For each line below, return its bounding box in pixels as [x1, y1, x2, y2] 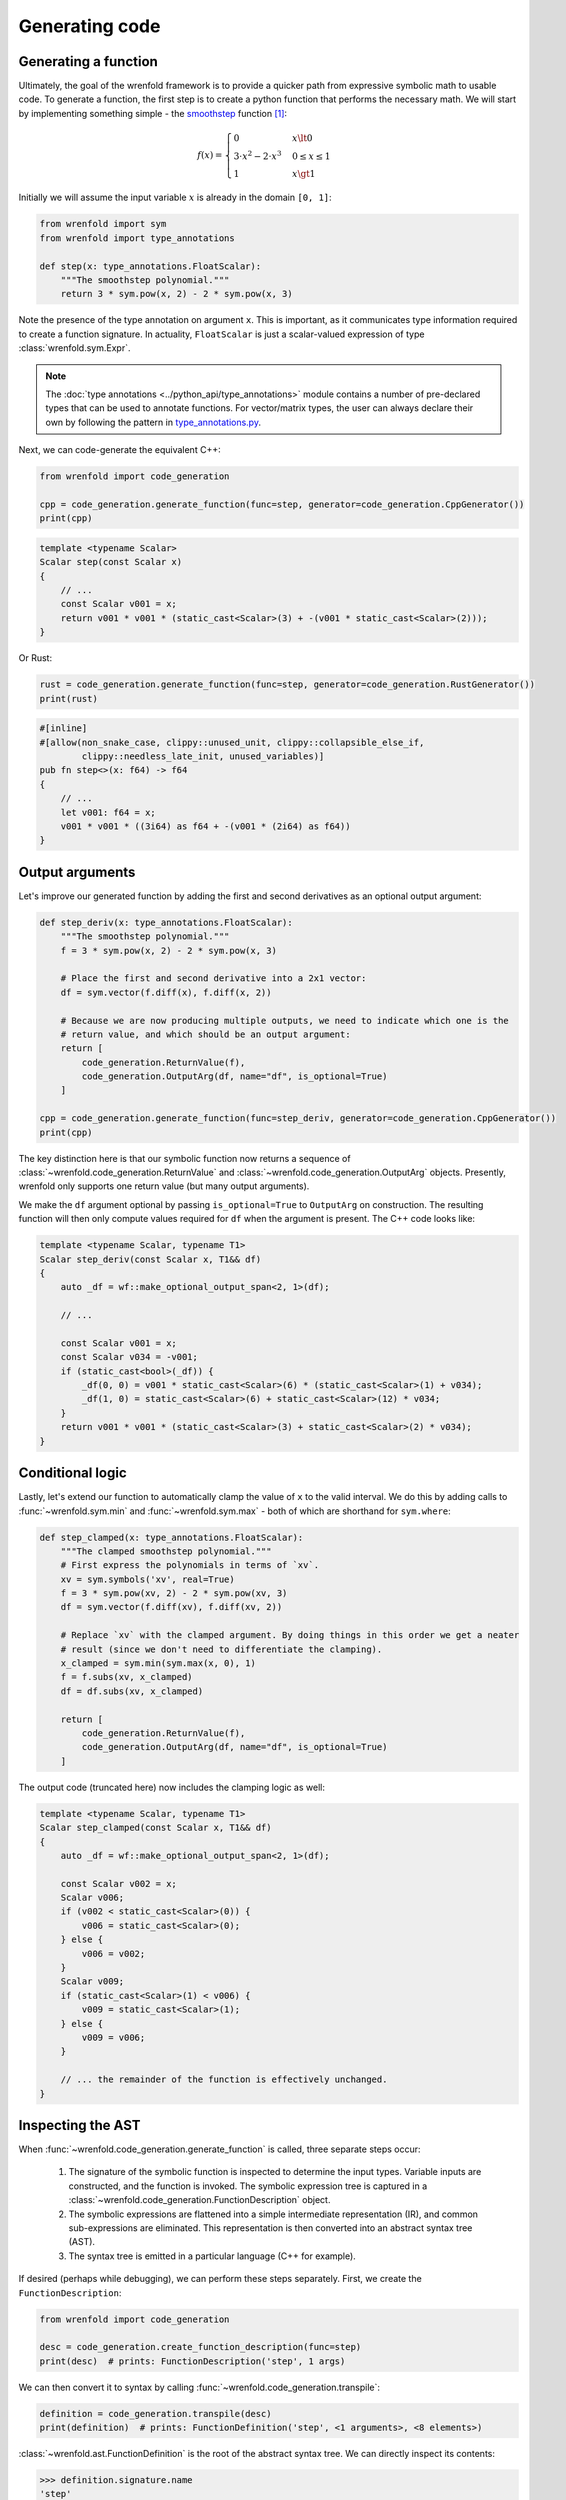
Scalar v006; [60, 1892, 125, 1904]
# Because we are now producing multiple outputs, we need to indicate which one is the [60, 1015, 509, 1026]
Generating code [18, 15, 161, 37]
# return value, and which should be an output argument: [60, 1028, 351, 1040]
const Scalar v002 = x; [60, 1878, 177, 1889]
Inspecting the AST [18, 2116, 141, 2134]
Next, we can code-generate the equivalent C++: [18, 444, 221, 456]
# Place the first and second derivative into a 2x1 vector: [60, 973, 367, 984]
